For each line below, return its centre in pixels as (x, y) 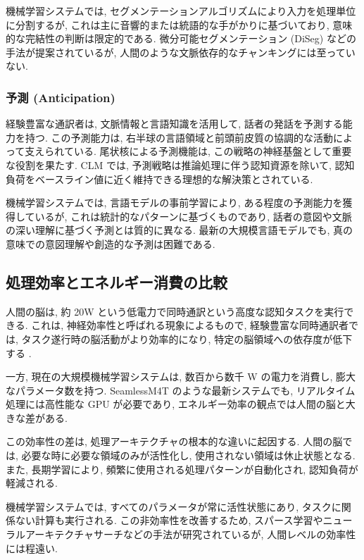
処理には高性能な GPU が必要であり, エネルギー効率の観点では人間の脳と (176, 404)
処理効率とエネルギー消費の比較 (117, 281)
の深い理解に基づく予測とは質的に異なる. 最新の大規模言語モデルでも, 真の (180, 230)
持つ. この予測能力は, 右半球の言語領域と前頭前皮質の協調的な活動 (179, 137)
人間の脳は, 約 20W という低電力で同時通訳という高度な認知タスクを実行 (175, 311)
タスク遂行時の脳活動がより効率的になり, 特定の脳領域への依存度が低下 (187, 338)
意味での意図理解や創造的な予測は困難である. (111, 243)
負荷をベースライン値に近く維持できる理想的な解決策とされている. (159, 179)
